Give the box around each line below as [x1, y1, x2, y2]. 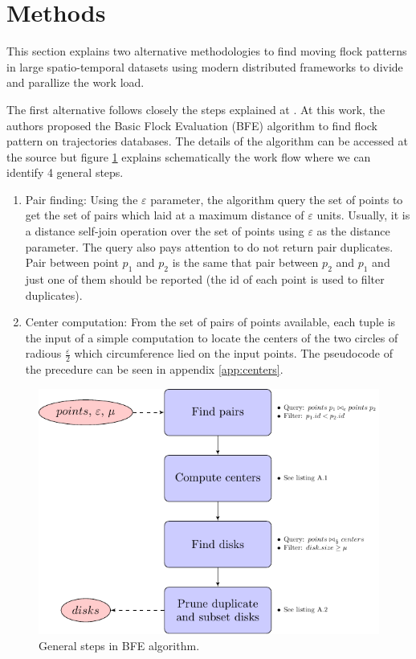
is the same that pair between [172, 254, 319, 271]
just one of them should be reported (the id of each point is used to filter [25, 271, 385, 288]
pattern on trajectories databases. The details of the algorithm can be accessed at [6, 133, 408, 149]
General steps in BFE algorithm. [39, 637, 200, 654]
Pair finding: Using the [25, 190, 138, 207]
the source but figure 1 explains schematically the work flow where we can [6, 148, 371, 165]
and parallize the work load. [6, 74, 145, 91]
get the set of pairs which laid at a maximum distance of [25, 207, 304, 223]
